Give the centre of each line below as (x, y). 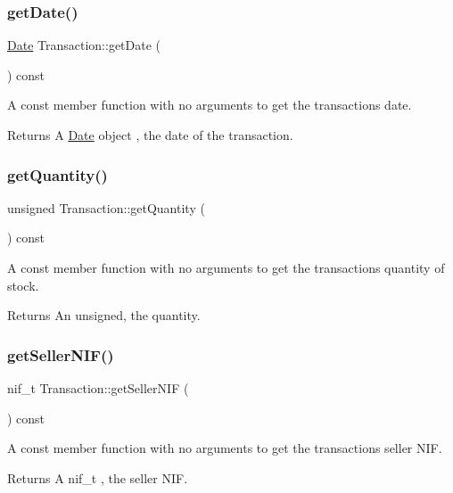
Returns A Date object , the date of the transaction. (150, 135)
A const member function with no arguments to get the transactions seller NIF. (225, 448)
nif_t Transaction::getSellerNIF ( (98, 388)
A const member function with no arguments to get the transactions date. (210, 105)
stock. (23, 285)
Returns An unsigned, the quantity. (104, 315)
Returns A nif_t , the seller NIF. (98, 477)
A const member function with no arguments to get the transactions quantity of (226, 267)
